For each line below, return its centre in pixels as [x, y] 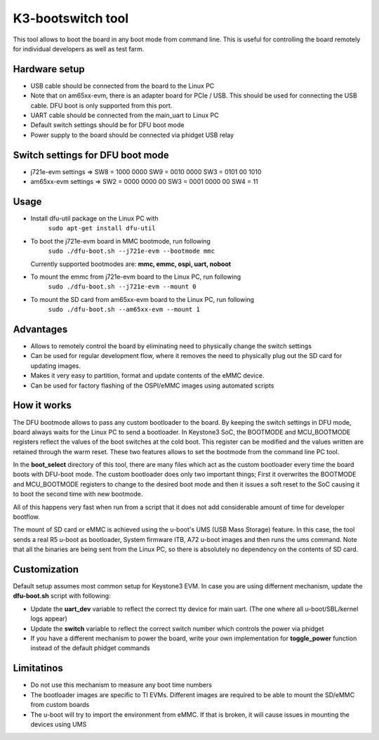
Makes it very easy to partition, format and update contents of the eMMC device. [147, 376]
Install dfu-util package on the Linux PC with [94, 218]
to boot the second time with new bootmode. [78, 494]
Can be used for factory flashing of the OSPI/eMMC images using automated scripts [152, 385]
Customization [46, 569]
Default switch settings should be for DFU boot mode [107, 125]
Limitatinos [38, 668]
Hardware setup [49, 69]
